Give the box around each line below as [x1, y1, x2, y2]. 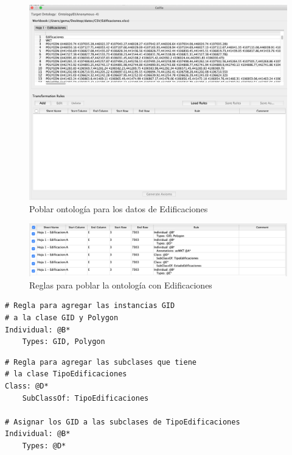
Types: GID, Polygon [22, 337, 105, 346]
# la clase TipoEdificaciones [5, 370, 127, 379]
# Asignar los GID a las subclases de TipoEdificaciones [5, 417, 240, 426]
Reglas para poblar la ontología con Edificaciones [29, 278, 212, 291]
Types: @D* [22, 441, 66, 450]
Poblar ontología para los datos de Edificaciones [29, 202, 208, 215]
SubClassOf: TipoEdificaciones [22, 393, 149, 403]
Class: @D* [5, 381, 49, 390]
